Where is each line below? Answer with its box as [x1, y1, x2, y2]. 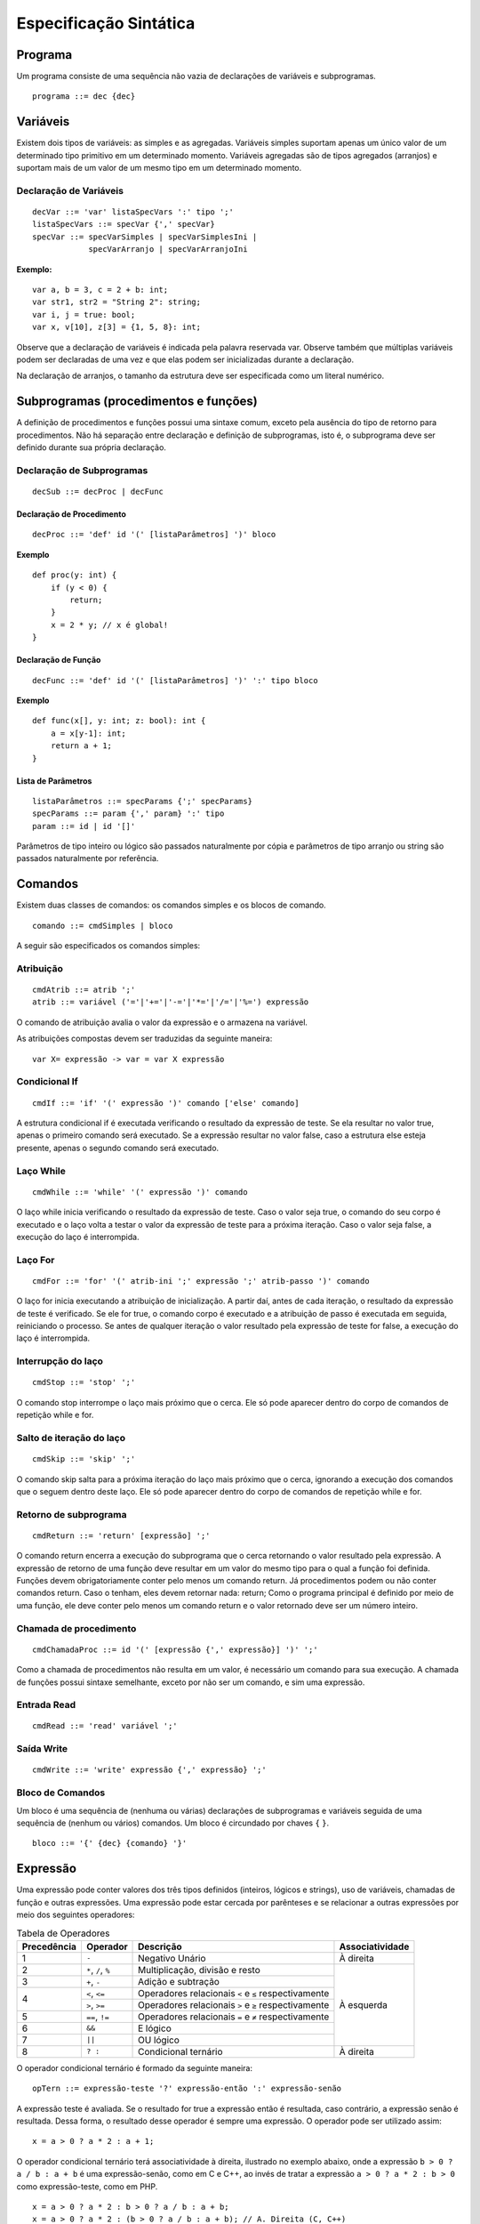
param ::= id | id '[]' [32, 821, 136, 831]
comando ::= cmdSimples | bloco [32, 921, 173, 931]
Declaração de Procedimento [16, 509, 126, 520]
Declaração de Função [16, 655, 101, 665]
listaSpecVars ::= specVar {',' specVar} [32, 219, 215, 230]
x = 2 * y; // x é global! [50, 619, 169, 630]
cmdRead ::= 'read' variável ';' [32, 1721, 178, 1731]
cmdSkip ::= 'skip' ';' [32, 1454, 136, 1464]
